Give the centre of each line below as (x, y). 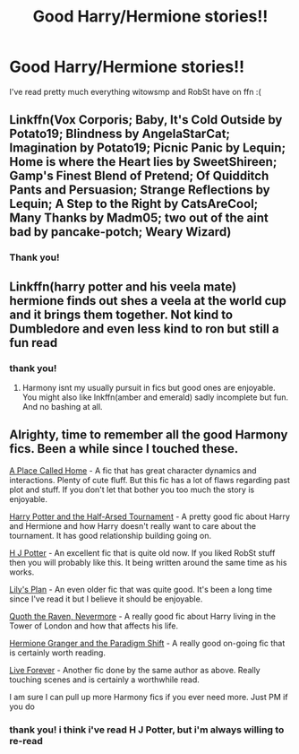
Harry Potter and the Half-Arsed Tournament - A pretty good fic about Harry (150, 516)
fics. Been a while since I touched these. (124, 449)
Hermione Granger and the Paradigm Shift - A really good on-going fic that (147, 643)
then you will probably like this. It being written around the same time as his (148, 562)
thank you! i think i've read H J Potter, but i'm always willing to (147, 730)
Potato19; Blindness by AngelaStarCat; (120, 134)
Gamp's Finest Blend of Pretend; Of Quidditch (139, 176)
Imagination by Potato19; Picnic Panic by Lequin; (148, 148)
